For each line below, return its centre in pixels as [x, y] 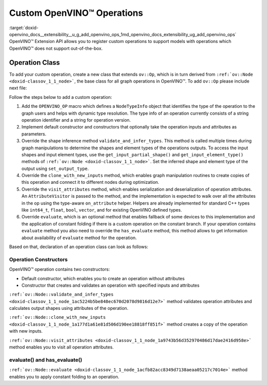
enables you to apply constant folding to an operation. [64, 377]
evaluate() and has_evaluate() [46, 360]
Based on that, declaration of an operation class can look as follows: [79, 247]
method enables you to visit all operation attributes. [61, 347]
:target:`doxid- [24, 28]
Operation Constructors [38, 259]
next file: [18, 88]
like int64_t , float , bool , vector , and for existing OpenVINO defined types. [102, 210]
